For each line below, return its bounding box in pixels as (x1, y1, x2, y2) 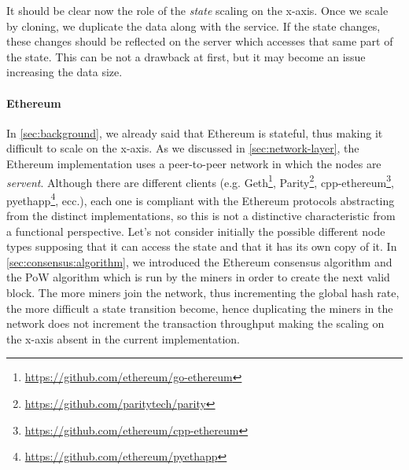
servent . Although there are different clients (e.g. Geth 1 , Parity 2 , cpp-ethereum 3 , (6, 171, 394, 190)
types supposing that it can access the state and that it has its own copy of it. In (6, 238, 397, 255)
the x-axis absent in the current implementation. (6, 330, 240, 347)
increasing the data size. (6, 64, 123, 80)
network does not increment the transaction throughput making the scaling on (6, 315, 385, 332)
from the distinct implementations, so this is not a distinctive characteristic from (6, 207, 396, 224)
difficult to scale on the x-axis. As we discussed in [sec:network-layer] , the (6, 140, 359, 156)
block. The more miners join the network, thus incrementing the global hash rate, (6, 285, 400, 301)
